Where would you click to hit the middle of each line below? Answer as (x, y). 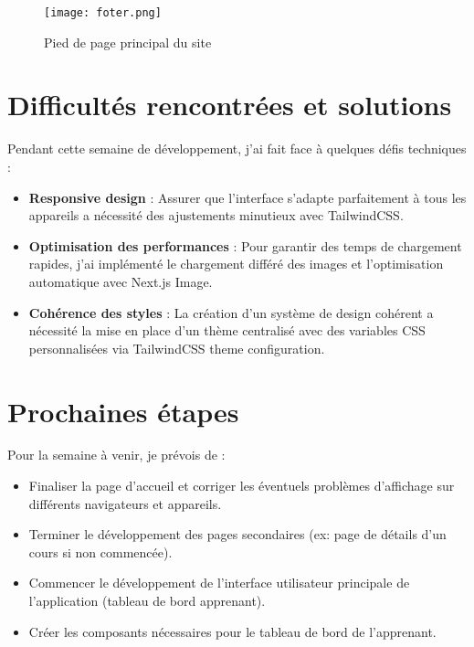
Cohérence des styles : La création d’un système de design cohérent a (231, 312)
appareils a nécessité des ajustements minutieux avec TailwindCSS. (216, 215)
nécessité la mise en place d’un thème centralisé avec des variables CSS (227, 330)
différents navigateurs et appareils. (125, 503)
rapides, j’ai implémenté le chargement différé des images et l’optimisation (236, 264)
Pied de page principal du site (128, 42)
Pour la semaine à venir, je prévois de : (116, 455)
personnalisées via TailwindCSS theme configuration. (177, 348)
